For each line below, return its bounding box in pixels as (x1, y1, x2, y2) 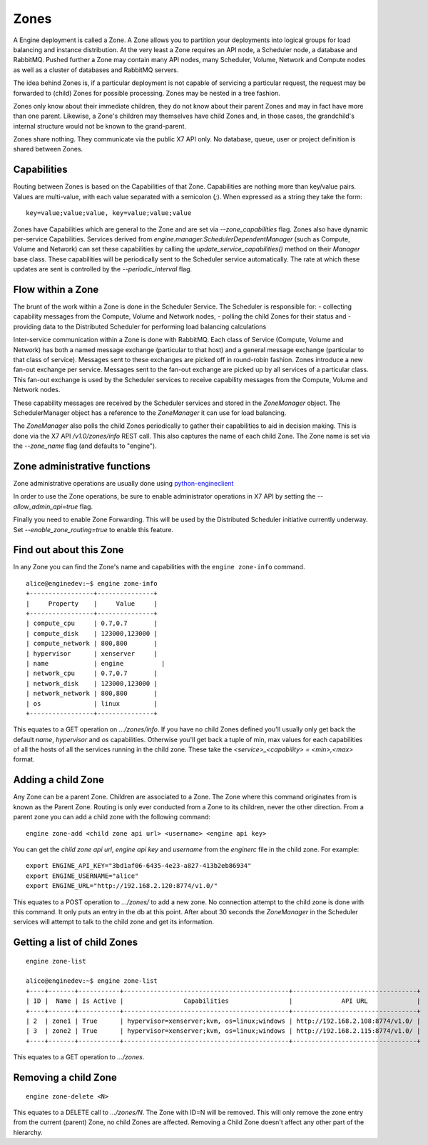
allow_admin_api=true (13, 502, 78, 511)
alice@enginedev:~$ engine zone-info (26, 579, 158, 587)
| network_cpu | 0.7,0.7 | (26, 669, 158, 678)
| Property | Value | (26, 599, 158, 607)
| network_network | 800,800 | (26, 689, 158, 698)
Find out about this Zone (13, 544, 124, 556)
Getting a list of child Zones (13, 936, 138, 949)
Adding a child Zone (13, 774, 105, 786)
